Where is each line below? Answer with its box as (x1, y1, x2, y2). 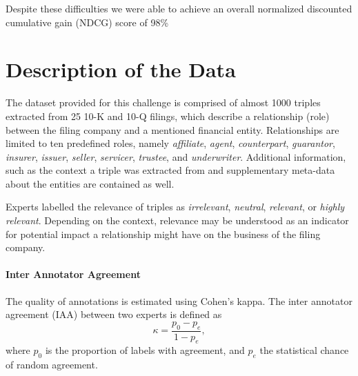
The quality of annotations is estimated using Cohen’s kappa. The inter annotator (6, 293, 352, 308)
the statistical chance (259, 343, 349, 357)
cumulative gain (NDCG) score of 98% (6, 14, 169, 29)
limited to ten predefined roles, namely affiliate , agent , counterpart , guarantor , (6, 136, 335, 150)
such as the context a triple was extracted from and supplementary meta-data (6, 163, 335, 177)
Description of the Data (6, 55, 236, 83)
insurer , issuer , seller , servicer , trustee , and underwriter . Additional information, (6, 149, 346, 164)
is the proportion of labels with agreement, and (45, 343, 245, 357)
